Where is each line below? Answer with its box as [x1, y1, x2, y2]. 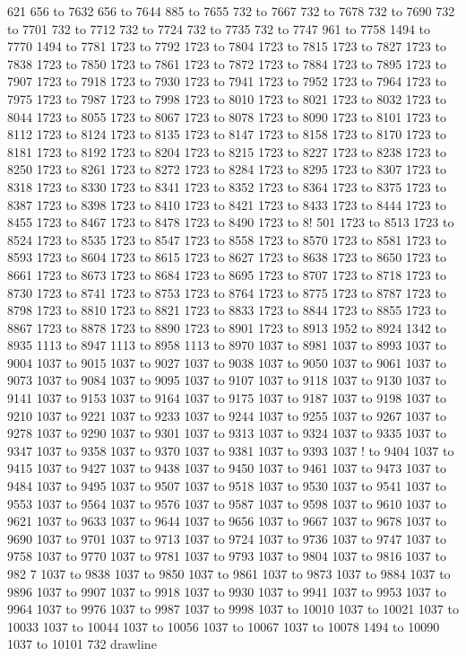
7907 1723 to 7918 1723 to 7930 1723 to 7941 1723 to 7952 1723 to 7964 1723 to [7, 72, 446, 91]
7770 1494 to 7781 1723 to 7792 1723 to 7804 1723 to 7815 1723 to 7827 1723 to [7, 37, 446, 56]
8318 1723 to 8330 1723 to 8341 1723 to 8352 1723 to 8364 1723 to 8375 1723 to [7, 177, 446, 196]
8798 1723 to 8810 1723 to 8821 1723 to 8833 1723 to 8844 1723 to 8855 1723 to [7, 301, 446, 319]
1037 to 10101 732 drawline [7, 634, 157, 653]
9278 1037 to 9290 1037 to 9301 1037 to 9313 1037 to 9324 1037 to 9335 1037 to [7, 424, 446, 442]
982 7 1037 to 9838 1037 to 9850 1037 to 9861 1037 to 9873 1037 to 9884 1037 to [7, 564, 451, 582]
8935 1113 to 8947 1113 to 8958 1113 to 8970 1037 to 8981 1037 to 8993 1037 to [7, 336, 446, 354]
